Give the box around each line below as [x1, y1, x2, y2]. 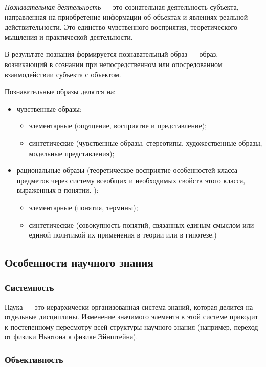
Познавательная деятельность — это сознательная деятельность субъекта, [5, 2, 239, 12]
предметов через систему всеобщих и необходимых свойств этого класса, [16, 175, 246, 185]
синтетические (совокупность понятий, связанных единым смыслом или [29, 219, 254, 230]
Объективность [5, 353, 63, 365]
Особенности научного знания [5, 254, 153, 270]
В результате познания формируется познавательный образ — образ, [5, 49, 218, 59]
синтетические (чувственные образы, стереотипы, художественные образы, [29, 137, 262, 148]
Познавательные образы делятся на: [5, 86, 116, 97]
